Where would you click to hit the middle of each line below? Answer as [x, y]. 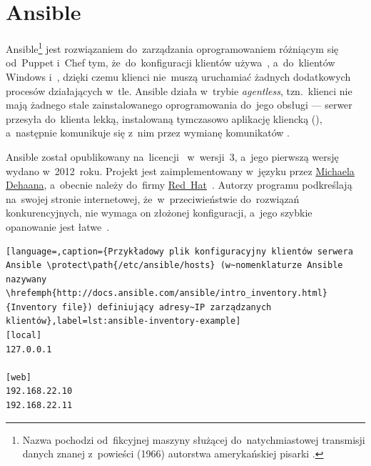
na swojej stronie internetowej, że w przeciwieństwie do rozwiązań [153, 198]
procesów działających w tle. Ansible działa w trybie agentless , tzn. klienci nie [179, 90]
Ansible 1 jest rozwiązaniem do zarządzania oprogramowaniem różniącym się [172, 48]
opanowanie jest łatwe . [58, 226]
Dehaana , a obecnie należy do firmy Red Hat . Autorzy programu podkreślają [179, 185]
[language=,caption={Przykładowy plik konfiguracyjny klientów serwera [179, 251]
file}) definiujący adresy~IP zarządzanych [167, 307]
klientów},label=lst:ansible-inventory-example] [123, 321]
